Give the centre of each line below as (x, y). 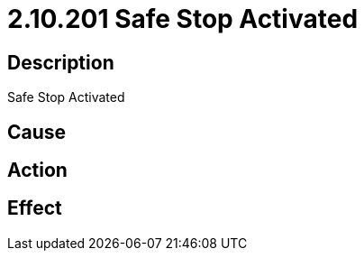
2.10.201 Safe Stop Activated (183, 19)
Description (61, 62)
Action (37, 170)
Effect (35, 208)
